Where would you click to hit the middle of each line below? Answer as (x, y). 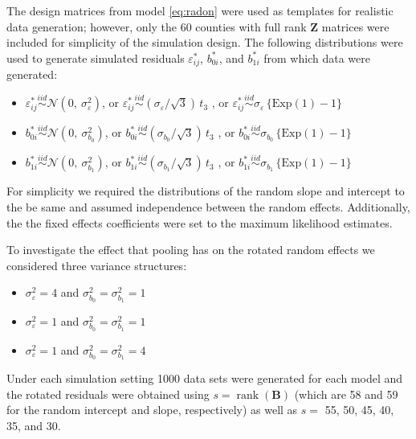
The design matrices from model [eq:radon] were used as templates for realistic (200, 10)
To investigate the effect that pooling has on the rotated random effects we (191, 250)
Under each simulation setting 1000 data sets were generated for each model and (205, 378)
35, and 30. (34, 425)
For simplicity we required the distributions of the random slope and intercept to (206, 191)
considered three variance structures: (97, 265)
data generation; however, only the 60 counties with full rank (157, 26)
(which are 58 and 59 (346, 394)
